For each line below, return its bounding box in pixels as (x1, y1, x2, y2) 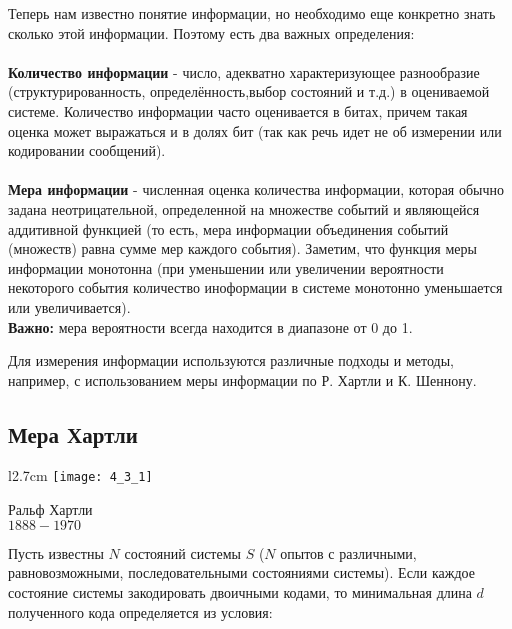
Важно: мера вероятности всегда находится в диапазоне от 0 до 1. (8, 316, 413, 337)
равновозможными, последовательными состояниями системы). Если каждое (8, 562, 475, 583)
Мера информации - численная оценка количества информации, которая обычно (8, 179, 505, 200)
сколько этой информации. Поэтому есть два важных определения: (8, 22, 415, 43)
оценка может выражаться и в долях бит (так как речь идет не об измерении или (8, 120, 502, 141)
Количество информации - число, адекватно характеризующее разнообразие (8, 61, 480, 82)
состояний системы (124, 542, 241, 563)
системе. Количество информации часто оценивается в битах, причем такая (8, 100, 468, 121)
